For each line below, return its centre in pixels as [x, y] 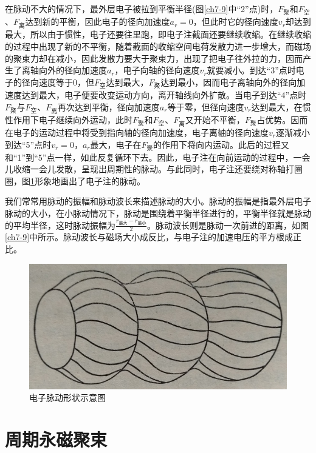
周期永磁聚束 [56, 439]
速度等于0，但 [66, 82]
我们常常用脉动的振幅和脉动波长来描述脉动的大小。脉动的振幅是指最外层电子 [158, 201]
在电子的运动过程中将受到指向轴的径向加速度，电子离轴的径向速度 [137, 132]
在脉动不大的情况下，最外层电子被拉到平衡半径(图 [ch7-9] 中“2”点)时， [142, 8]
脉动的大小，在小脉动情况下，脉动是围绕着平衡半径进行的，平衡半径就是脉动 [158, 213]
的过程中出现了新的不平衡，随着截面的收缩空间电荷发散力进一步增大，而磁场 [158, 46]
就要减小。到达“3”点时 [251, 70]
